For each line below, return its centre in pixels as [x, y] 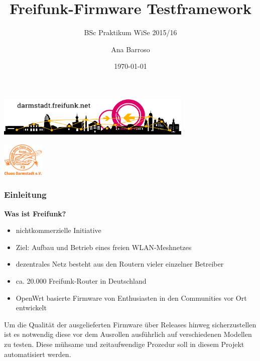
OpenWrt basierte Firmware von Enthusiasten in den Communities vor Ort [131, 297]
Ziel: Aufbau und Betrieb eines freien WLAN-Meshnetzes [104, 247]
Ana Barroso [131, 49]
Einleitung [25, 195]
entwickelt [31, 308]
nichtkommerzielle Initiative [58, 230]
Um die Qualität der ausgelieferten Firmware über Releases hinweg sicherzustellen [130, 324]
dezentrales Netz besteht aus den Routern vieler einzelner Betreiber [120, 264]
